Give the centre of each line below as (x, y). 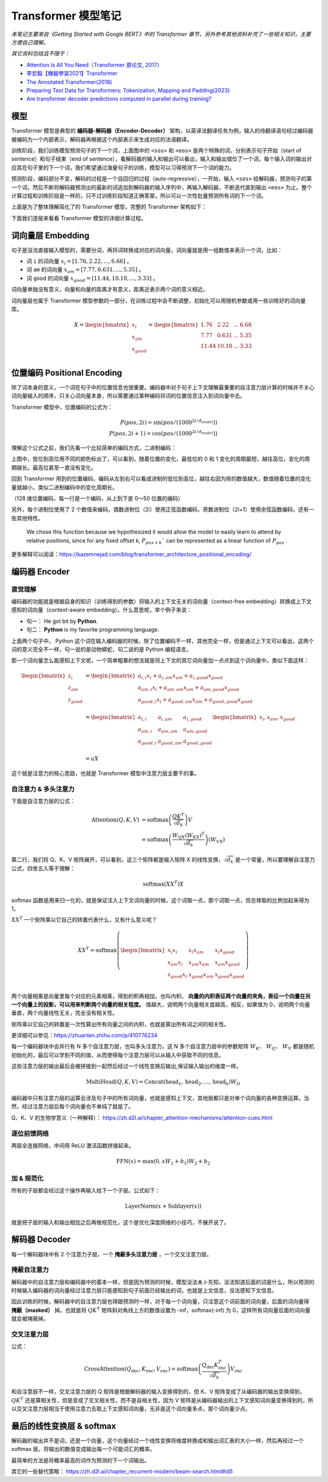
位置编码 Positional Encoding (67, 373)
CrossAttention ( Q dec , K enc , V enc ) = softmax (141, 1370)
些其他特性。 (27, 518)
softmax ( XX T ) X (163, 884)
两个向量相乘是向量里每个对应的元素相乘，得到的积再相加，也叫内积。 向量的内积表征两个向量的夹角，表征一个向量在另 (161, 996)
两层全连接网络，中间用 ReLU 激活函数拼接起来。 (73, 1145)
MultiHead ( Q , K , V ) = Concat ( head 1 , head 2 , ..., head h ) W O (163, 1083)
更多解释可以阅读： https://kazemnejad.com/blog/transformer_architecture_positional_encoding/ (131, 554)
